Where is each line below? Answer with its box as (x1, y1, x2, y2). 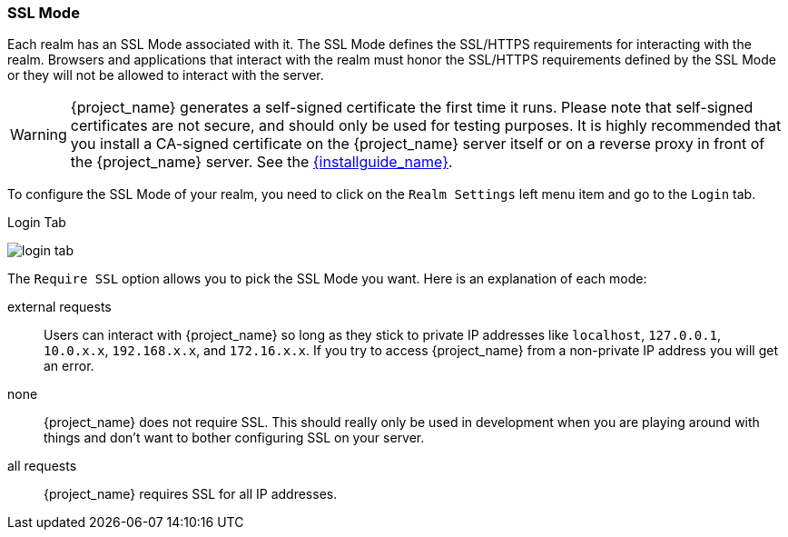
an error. (44, 358, 94, 374)
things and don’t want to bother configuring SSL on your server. (44, 430, 425, 446)
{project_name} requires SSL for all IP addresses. (44, 486, 338, 502)
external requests (7, 299, 112, 315)
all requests (7, 458, 77, 474)
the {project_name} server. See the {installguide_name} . (70, 153, 453, 172)
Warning (10, 125, 67, 144)
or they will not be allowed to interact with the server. (7, 67, 324, 84)
